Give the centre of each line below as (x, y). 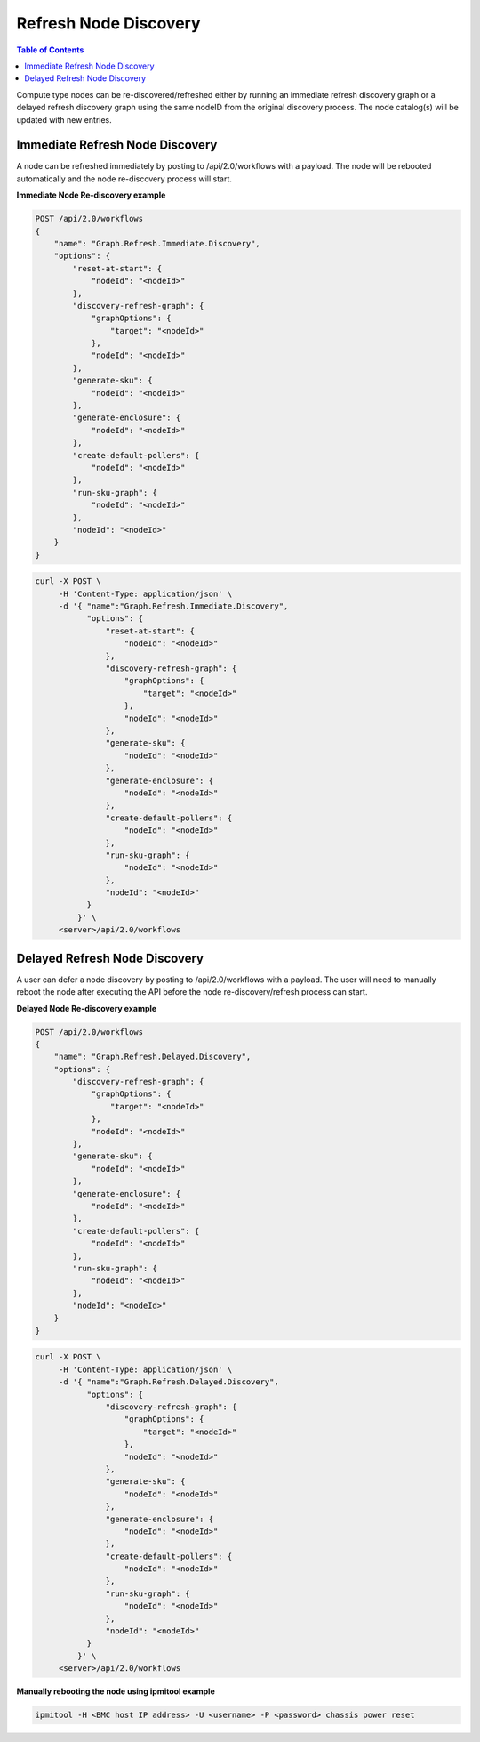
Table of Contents (50, 50)
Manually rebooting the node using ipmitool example (116, 1691)
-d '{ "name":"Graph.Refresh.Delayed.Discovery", (168, 1382)
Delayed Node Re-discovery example (87, 1008)
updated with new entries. (64, 119)
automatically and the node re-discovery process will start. (124, 179)
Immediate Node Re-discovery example (91, 195)
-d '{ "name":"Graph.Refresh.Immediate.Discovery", (173, 606)
